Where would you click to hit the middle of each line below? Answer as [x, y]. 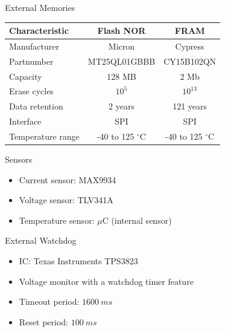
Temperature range [44, 136]
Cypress [190, 46]
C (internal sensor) [137, 220]
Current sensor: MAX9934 [68, 179]
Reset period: [43, 321]
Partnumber [31, 61]
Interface [25, 121]
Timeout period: [49, 301]
